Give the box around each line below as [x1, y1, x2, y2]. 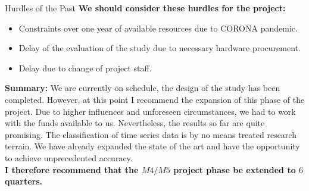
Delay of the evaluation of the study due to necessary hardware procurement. [18, 42, 301, 54]
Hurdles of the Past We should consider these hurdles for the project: [5, 2, 286, 14]
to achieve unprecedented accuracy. [5, 151, 133, 164]
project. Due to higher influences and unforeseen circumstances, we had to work [5, 105, 296, 117]
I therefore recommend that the [5, 163, 139, 176]
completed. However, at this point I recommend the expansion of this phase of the [5, 93, 305, 105]
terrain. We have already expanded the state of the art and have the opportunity [5, 140, 300, 152]
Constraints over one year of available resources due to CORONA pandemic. [18, 21, 298, 34]
